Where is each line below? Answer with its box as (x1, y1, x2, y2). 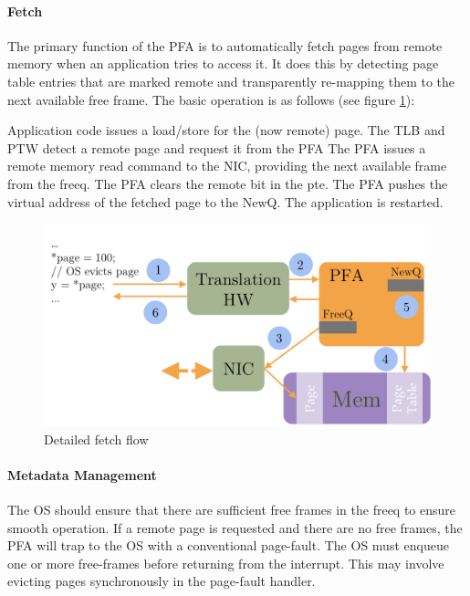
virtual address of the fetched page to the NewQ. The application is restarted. (7, 192, 444, 211)
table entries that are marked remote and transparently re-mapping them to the (7, 71, 455, 90)
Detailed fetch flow (44, 429, 149, 448)
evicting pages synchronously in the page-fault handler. (7, 571, 316, 591)
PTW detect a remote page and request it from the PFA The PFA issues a (7, 138, 426, 157)
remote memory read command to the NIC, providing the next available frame (7, 156, 447, 175)
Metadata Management (7, 465, 157, 484)
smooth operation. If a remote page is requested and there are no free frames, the (7, 518, 463, 537)
